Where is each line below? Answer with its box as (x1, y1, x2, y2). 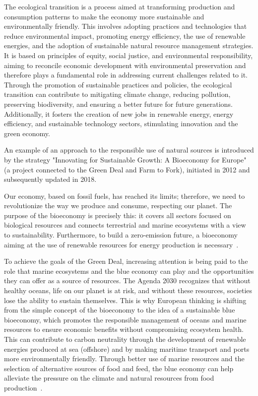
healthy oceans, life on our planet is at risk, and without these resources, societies (4, 285, 253, 296)
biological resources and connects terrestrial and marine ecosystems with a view (4, 220, 246, 230)
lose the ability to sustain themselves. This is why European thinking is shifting (4, 295, 247, 305)
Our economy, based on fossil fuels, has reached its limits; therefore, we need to (4, 190, 245, 201)
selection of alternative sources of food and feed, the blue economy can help (4, 363, 234, 373)
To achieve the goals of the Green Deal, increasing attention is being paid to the (4, 256, 248, 266)
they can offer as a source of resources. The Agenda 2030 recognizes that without (4, 275, 251, 286)
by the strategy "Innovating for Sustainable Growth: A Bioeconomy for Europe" (4, 154, 247, 164)
